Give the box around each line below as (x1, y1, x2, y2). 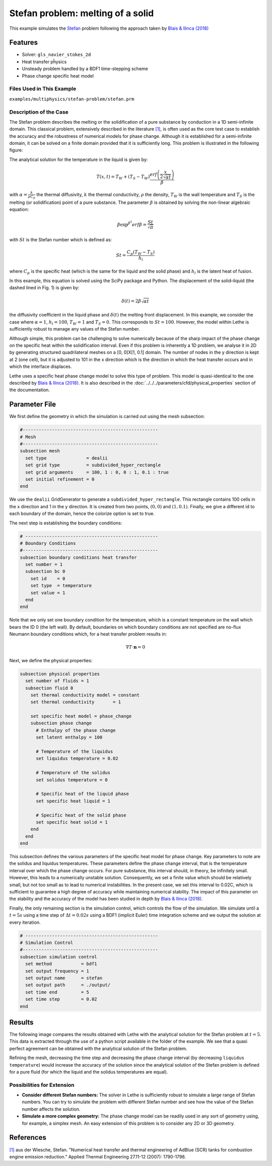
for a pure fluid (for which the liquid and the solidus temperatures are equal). (9, 1069, 168, 1075)
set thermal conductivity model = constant (30, 692, 140, 698)
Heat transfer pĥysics (22, 59, 67, 65)
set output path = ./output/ (25, 982, 111, 988)
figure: (9, 147, 23, 153)
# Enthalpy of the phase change (36, 727, 116, 733)
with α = (9, 192, 28, 198)
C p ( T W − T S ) (126, 249, 155, 256)
